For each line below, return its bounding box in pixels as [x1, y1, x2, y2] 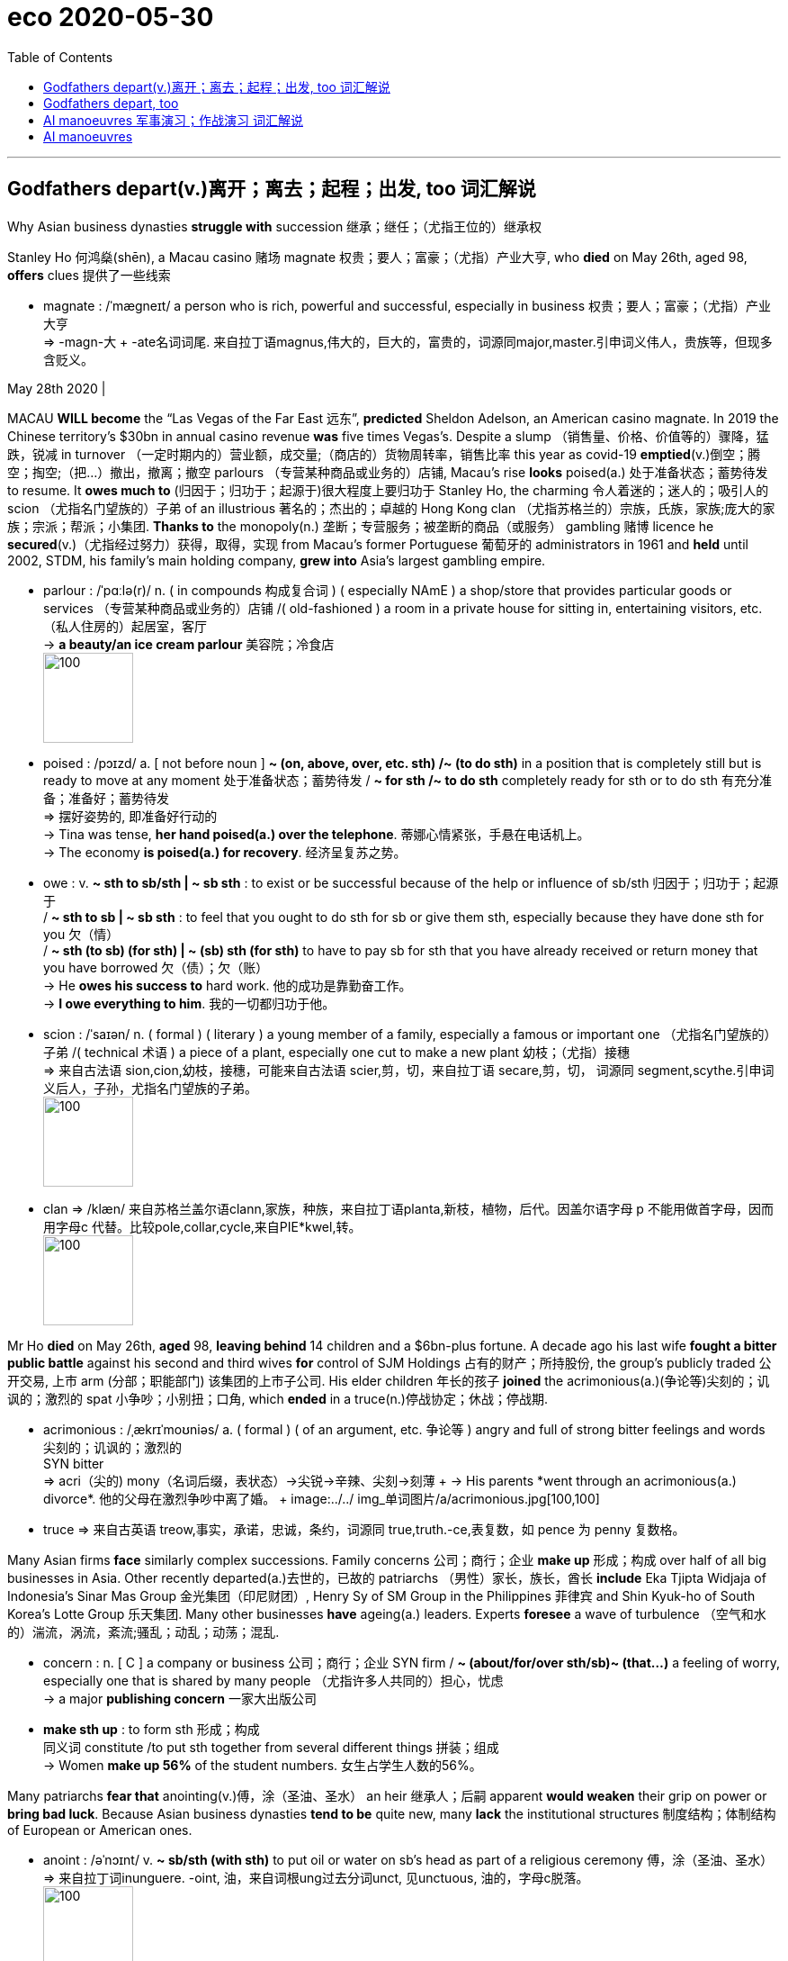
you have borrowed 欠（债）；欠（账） [43, 959, 269, 975]
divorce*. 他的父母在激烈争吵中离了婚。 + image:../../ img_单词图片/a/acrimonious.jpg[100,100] [43, 1490, 600, 1506]
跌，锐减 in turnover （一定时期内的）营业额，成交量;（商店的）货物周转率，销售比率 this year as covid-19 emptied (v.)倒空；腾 [7, 446, 761, 462]
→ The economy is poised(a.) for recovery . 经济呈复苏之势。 [43, 844, 407, 860]
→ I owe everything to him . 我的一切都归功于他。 [43, 995, 336, 1011]
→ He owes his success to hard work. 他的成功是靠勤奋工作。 [43, 977, 412, 993]
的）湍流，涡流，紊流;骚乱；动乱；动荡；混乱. [7, 1623, 280, 1640]
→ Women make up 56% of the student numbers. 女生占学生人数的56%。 [43, 1757, 482, 1773]
